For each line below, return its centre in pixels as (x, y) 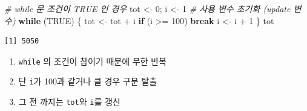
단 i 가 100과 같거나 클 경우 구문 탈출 (88, 81)
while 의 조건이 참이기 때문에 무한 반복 (92, 61)
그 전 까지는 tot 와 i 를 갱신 (69, 102)
